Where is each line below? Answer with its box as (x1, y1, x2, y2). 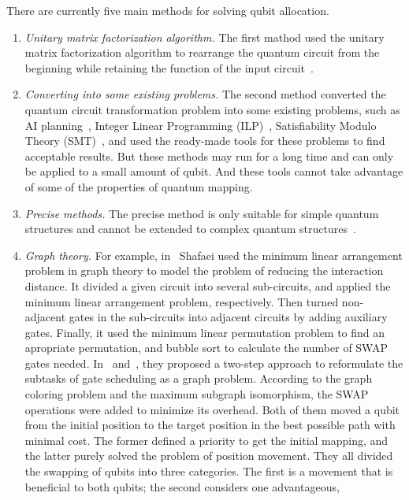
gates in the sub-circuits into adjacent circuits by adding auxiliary (69, 309, 388, 325)
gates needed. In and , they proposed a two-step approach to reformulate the (24, 354, 403, 371)
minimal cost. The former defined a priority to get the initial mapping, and (24, 431, 389, 448)
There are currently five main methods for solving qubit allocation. (6, 2, 329, 18)
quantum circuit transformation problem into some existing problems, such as (24, 101, 400, 117)
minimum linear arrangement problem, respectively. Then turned (24, 293, 339, 309)
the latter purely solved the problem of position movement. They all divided (24, 447, 393, 464)
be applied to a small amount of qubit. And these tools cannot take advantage (24, 163, 403, 180)
